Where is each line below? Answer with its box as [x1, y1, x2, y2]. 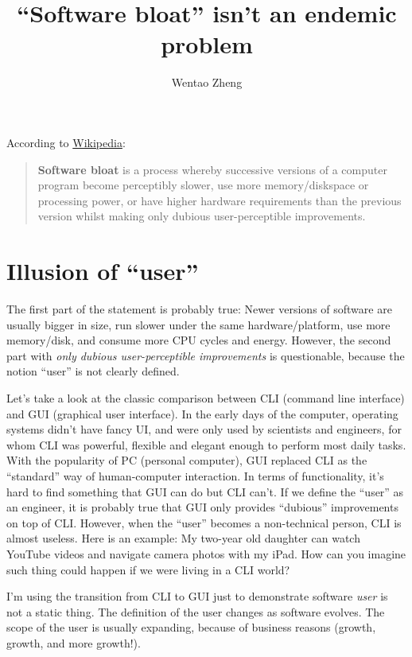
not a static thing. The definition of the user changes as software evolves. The [6, 603, 385, 620]
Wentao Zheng [171, 74, 243, 91]
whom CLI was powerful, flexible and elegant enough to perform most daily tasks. [6, 436, 406, 453]
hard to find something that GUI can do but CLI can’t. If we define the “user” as [6, 483, 404, 500]
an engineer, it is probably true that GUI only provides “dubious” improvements [6, 499, 398, 515]
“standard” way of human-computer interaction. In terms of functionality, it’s [6, 467, 384, 484]
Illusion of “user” [6, 255, 199, 287]
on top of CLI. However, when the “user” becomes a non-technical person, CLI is [6, 514, 402, 531]
